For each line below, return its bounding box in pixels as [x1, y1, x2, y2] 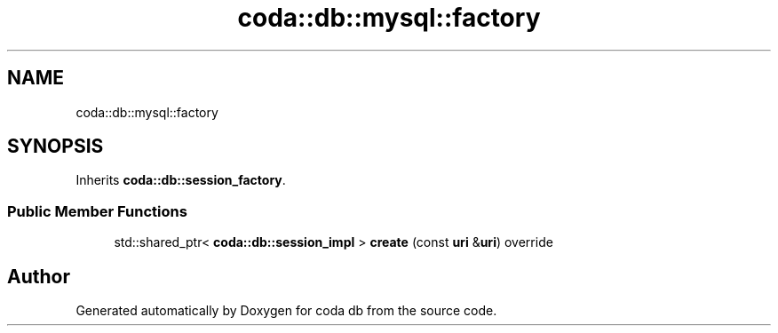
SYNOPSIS [7, 135, 104, 158]
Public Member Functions [7, 202, 187, 220]
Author [7, 265, 70, 288]
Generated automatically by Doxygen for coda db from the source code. [75, 303, 497, 319]
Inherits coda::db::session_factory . [75, 172, 286, 188]
